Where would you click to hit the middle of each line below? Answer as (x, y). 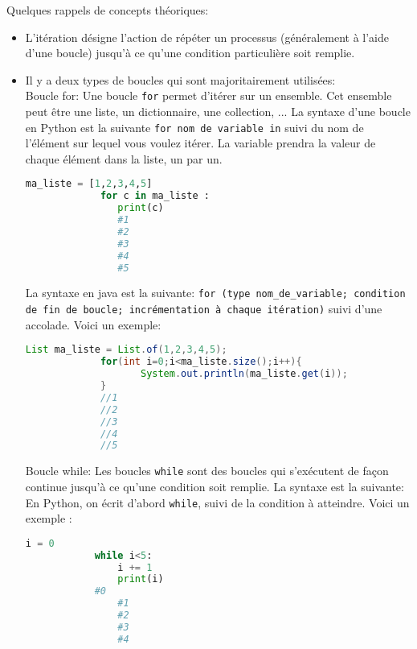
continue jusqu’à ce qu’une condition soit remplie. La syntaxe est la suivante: (215, 486)
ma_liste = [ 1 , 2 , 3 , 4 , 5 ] (89, 184)
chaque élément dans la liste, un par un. (124, 158)
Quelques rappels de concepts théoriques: (108, 10)
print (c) (141, 208)
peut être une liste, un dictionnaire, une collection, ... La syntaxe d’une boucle (218, 112)
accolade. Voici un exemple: (93, 324)
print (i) (141, 579)
